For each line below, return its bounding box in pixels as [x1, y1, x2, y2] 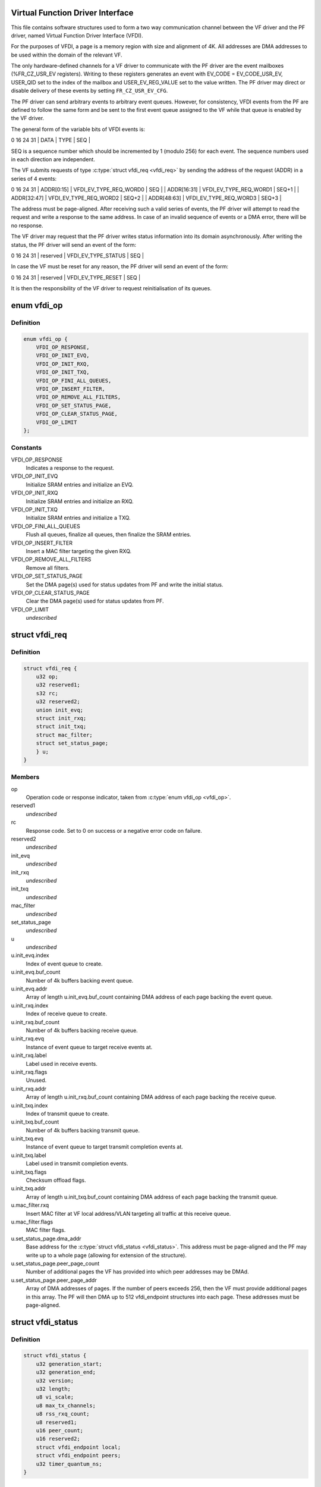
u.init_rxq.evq [11, 1035, 45, 1042]
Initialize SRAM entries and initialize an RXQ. [26, 497, 134, 505]
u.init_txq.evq [11, 1135, 44, 1142]
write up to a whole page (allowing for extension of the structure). [26, 1251, 187, 1259]
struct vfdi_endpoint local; [36, 1444, 121, 1451]
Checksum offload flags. [26, 1177, 86, 1184]
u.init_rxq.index [11, 1002, 49, 1009]
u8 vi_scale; [36, 1394, 74, 1401]
